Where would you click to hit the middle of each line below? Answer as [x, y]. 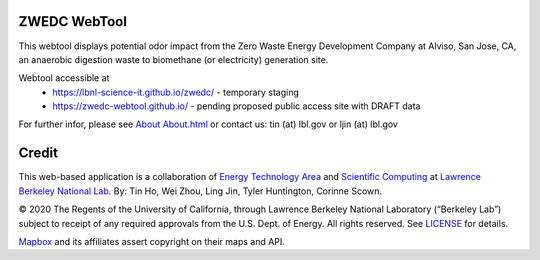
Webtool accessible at [64, 78]
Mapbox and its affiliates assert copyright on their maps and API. [151, 241]
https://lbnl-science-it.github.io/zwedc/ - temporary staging [175, 92]
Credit [38, 153]
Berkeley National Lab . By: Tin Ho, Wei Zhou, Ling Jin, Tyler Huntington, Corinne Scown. [200, 191]
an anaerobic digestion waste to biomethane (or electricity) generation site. [173, 59]
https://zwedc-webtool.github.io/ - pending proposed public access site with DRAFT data [236, 106]
